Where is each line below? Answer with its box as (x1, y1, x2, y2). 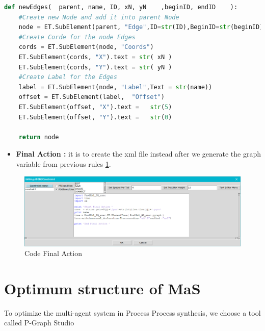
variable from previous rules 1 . (16, 158, 111, 169)
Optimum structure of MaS (4, 277, 201, 298)
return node (18, 133, 59, 141)
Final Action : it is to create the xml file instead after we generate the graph (16, 148, 261, 159)
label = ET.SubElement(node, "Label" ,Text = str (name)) (18, 83, 213, 91)
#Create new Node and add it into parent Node (18, 13, 179, 21)
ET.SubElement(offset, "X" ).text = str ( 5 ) (18, 103, 172, 111)
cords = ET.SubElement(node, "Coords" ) (18, 43, 154, 51)
